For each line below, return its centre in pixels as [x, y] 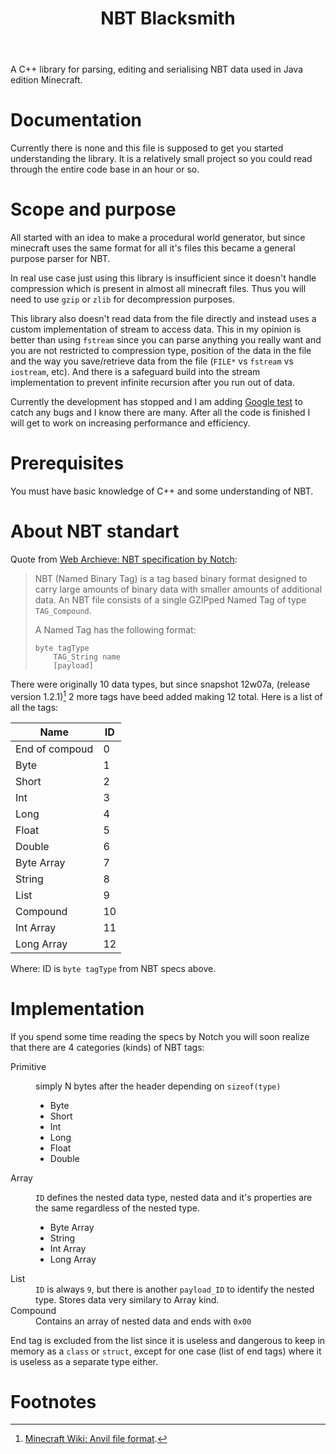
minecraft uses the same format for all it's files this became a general [153, 248]
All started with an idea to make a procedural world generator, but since [158, 238]
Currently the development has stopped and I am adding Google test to [156, 402]
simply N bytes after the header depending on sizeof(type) [158, 1086]
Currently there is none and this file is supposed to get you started [147, 148]
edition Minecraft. [46, 80]
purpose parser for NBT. [60, 259]
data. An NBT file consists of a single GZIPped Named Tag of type [170, 599]
